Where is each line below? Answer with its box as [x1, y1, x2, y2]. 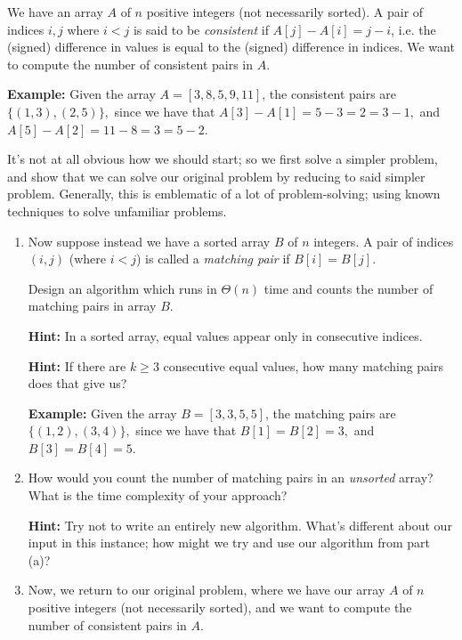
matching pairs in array [28, 296, 157, 315]
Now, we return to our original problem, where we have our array [28, 580, 385, 599]
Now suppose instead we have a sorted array [28, 231, 271, 250]
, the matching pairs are [264, 403, 396, 422]
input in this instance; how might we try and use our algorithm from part [28, 533, 430, 552]
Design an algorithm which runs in [28, 279, 217, 297]
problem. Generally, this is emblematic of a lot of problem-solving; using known [7, 184, 441, 203]
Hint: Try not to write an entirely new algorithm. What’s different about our [28, 515, 452, 534]
